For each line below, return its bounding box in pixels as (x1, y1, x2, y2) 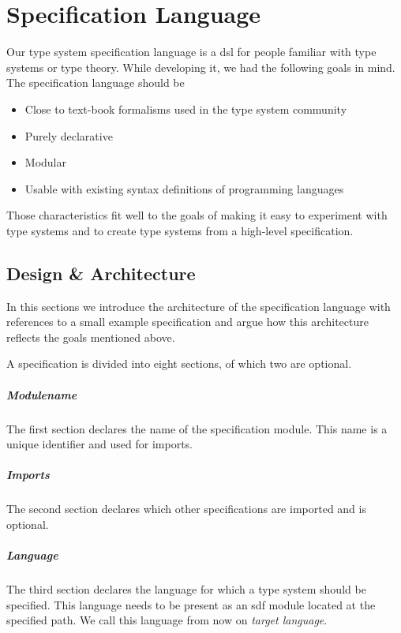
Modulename (6, 386, 77, 403)
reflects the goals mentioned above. (6, 328, 175, 345)
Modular (24, 154, 66, 170)
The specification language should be (6, 74, 185, 91)
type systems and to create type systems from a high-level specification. (6, 222, 354, 238)
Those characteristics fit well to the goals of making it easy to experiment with (6, 207, 388, 223)
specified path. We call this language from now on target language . (6, 612, 328, 628)
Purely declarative (24, 127, 113, 144)
